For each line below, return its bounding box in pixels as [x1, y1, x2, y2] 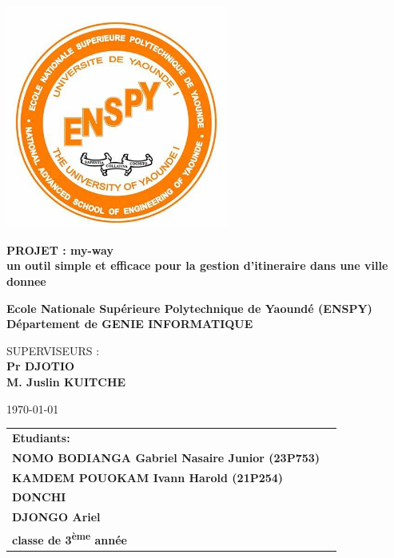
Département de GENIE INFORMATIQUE [6, 315, 253, 332]
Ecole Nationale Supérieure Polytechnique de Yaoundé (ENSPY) [6, 299, 372, 316]
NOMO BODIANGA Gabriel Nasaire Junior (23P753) [12, 449, 320, 465]
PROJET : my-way [6, 241, 113, 258]
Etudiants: [12, 429, 70, 445]
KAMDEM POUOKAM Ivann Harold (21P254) [12, 469, 284, 485]
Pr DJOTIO [6, 358, 75, 374]
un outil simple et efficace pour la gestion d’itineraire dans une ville [6, 257, 388, 274]
